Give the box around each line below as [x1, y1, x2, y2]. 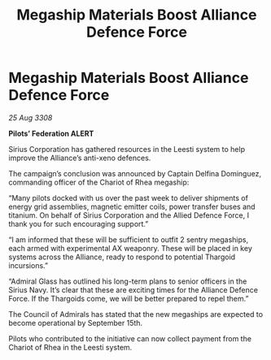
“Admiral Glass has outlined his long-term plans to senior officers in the [8, 276, 247, 286]
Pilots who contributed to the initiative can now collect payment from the [8, 333, 252, 343]
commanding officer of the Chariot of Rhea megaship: [8, 177, 190, 187]
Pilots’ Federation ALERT [8, 128, 94, 138]
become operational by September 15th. [8, 318, 143, 327]
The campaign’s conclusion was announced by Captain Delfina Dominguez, [8, 168, 262, 178]
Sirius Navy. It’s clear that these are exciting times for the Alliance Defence [8, 284, 259, 294]
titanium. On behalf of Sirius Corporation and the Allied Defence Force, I [8, 210, 250, 220]
